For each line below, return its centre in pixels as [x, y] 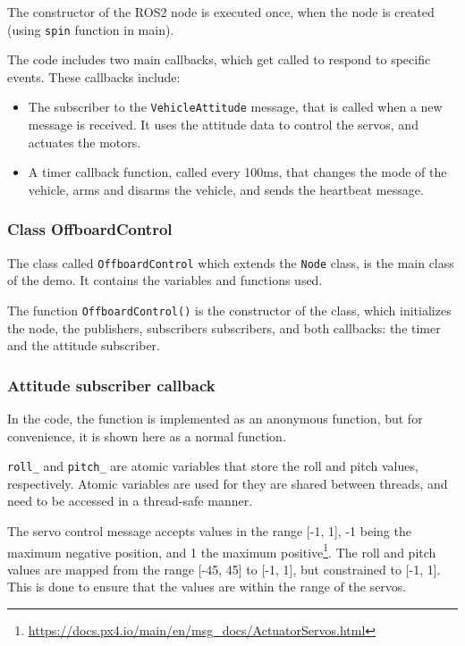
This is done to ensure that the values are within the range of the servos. [207, 587]
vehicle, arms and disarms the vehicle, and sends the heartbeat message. [226, 189]
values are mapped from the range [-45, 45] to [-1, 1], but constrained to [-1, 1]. [224, 569]
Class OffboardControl [90, 229]
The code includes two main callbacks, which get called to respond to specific [219, 59]
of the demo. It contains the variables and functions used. [165, 280]
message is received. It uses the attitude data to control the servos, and [223, 125]
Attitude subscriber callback [111, 385]
